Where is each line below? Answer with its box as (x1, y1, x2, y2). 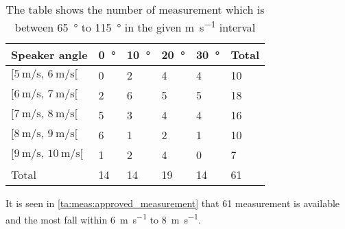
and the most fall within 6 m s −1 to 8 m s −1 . (5, 210, 201, 226)
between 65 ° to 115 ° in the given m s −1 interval (14, 17, 256, 36)
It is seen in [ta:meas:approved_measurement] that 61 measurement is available (5, 196, 340, 210)
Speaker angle (11, 47, 88, 63)
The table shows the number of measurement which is (5, 1, 265, 17)
